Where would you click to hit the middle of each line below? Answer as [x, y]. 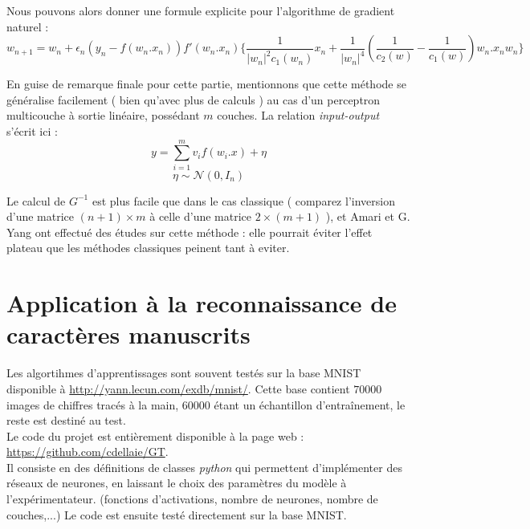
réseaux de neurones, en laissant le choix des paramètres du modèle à [177, 483]
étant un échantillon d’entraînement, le [310, 404]
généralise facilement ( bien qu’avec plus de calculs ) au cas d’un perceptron [194, 99]
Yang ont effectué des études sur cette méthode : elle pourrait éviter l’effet [190, 232]
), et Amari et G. [368, 216]
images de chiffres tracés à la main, [93, 404]
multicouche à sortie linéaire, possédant [103, 115]
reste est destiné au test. [66, 420]
